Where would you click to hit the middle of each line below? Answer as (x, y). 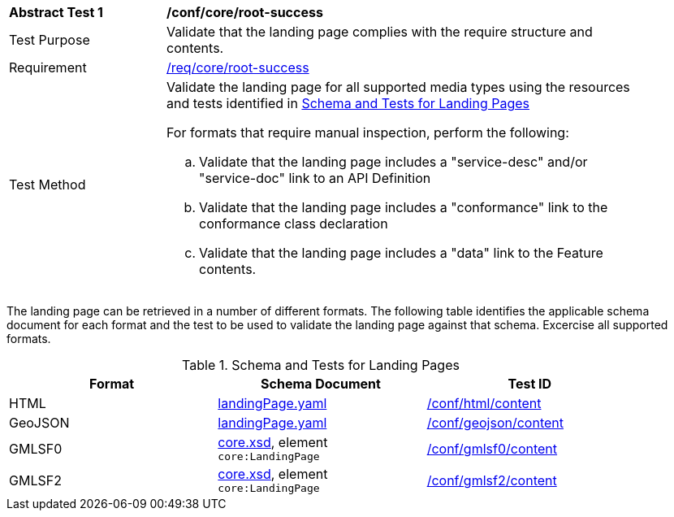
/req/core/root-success (238, 67)
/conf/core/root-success (245, 12)
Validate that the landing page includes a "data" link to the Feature (401, 253)
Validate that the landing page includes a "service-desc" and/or (393, 162)
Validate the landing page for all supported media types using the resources (398, 87)
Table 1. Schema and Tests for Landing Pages (321, 365)
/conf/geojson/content (495, 423)
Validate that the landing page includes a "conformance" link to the (404, 207)
